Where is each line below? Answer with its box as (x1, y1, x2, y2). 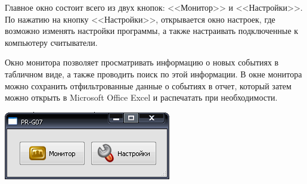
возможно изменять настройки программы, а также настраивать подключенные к (5, 24, 299, 37)
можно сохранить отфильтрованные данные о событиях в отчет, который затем (5, 79, 292, 92)
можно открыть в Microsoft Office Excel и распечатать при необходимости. (5, 91, 278, 104)
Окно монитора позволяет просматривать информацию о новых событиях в (5, 56, 279, 68)
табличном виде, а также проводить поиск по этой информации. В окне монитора (5, 67, 302, 80)
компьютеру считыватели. (5, 36, 98, 48)
